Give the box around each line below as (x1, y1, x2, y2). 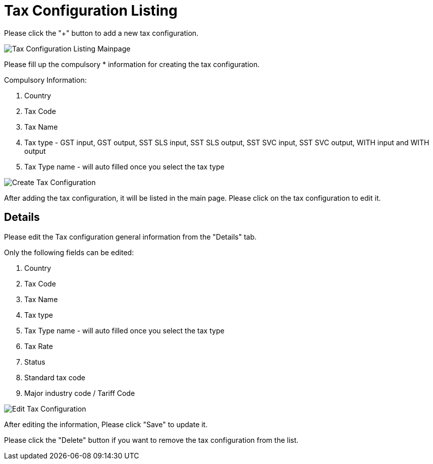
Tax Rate (24, 341, 53, 351)
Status (24, 357, 45, 366)
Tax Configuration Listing (4, 2, 178, 19)
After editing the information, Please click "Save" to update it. (4, 420, 208, 429)
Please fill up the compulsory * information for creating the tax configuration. (4, 60, 260, 69)
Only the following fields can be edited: (4, 248, 134, 257)
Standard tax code (24, 373, 85, 382)
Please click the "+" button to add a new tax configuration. (4, 28, 199, 37)
